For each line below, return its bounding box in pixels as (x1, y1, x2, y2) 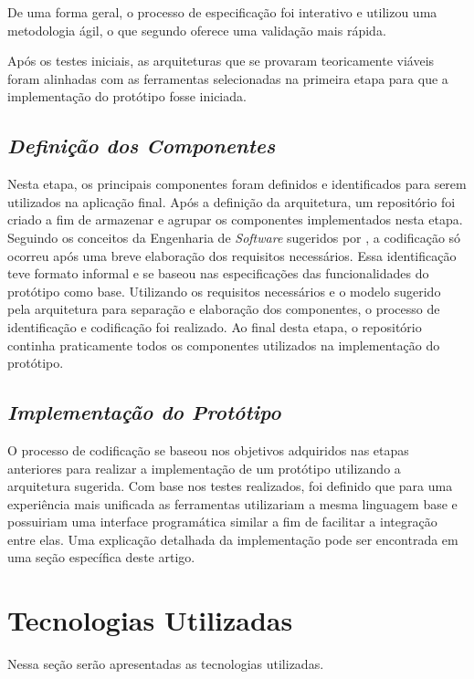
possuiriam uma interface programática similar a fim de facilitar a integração (7, 512, 437, 531)
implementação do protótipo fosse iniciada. (7, 87, 247, 106)
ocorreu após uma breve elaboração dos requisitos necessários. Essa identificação (7, 245, 457, 265)
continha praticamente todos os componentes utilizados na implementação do (7, 335, 440, 354)
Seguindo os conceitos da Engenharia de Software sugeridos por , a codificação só (7, 227, 461, 246)
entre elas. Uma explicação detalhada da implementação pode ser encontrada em (7, 529, 458, 548)
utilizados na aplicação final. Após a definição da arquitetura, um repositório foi (7, 192, 456, 211)
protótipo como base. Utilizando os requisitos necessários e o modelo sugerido (7, 281, 441, 300)
